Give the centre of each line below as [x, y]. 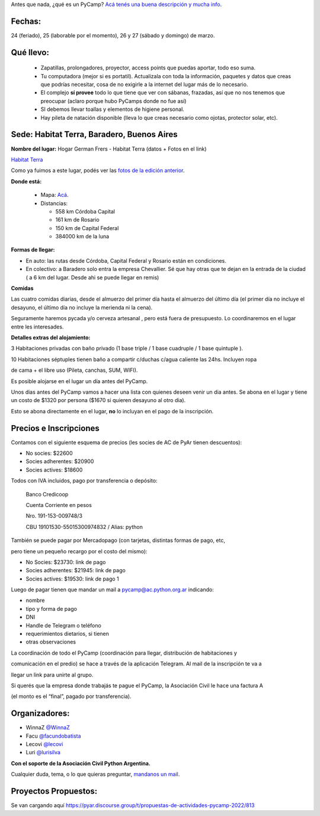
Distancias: [54, 203]
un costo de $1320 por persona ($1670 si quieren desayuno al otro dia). [98, 400]
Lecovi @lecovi [44, 744]
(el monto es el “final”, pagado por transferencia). [71, 696]
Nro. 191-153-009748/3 [54, 516]
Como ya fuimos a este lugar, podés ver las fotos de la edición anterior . [98, 170]
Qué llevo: [30, 52]
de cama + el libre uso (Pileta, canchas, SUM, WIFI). [74, 370]
